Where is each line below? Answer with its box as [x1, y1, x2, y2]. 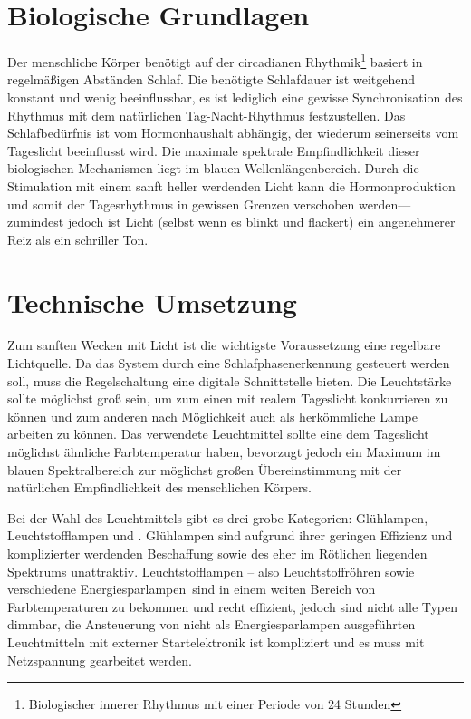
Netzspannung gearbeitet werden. [7, 650, 192, 669]
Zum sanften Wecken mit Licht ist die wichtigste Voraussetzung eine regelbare [7, 335, 441, 355]
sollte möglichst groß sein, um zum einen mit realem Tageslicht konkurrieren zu [7, 389, 448, 408]
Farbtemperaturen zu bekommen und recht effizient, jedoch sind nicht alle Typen [7, 597, 458, 616]
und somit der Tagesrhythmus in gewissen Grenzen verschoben [7, 194, 355, 213]
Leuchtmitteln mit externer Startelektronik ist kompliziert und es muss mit [7, 632, 425, 651]
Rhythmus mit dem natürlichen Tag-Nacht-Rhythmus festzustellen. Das [7, 105, 406, 124]
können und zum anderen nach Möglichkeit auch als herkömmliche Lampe [7, 406, 418, 425]
